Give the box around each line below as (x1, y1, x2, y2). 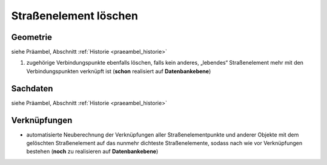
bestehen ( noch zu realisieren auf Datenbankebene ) (26, 148, 159, 155)
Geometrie (11, 32, 53, 42)
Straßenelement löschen (11, 9, 139, 22)
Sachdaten (11, 83, 53, 94)
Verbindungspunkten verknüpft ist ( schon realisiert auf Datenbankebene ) (26, 67, 211, 75)
